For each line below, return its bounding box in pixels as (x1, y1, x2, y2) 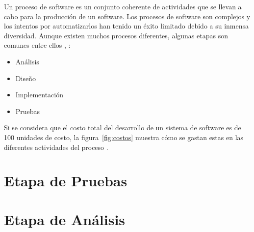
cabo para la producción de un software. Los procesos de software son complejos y (4, 11, 251, 21)
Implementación (15, 89, 64, 100)
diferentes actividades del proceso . (4, 142, 108, 152)
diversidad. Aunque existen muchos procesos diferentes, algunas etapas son (4, 30, 228, 40)
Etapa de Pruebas (4, 171, 127, 191)
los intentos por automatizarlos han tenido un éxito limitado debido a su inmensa (4, 21, 249, 31)
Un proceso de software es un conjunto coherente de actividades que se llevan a (4, 1, 242, 11)
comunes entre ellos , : (4, 40, 71, 50)
